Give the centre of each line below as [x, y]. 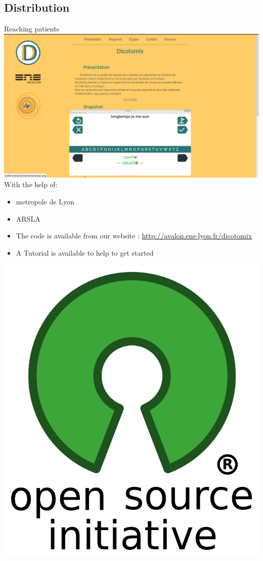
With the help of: [31, 184]
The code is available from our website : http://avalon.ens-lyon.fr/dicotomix [134, 236]
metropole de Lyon [45, 201]
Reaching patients [32, 29]
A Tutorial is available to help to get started [85, 252]
